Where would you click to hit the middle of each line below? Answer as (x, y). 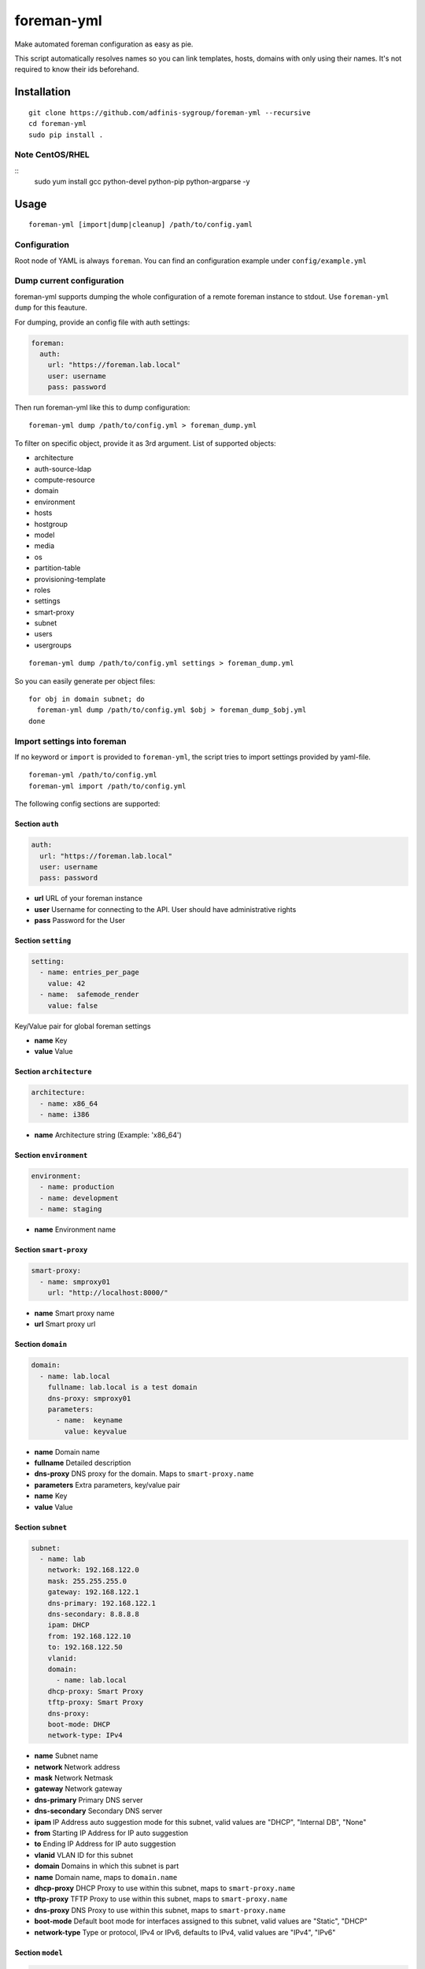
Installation (42, 92)
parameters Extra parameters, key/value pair (107, 1485)
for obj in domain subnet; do (87, 699)
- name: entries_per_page (89, 972)
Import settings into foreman (70, 741)
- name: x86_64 (69, 1103)
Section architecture (53, 1072)
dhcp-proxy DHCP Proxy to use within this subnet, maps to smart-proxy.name (164, 1888)
